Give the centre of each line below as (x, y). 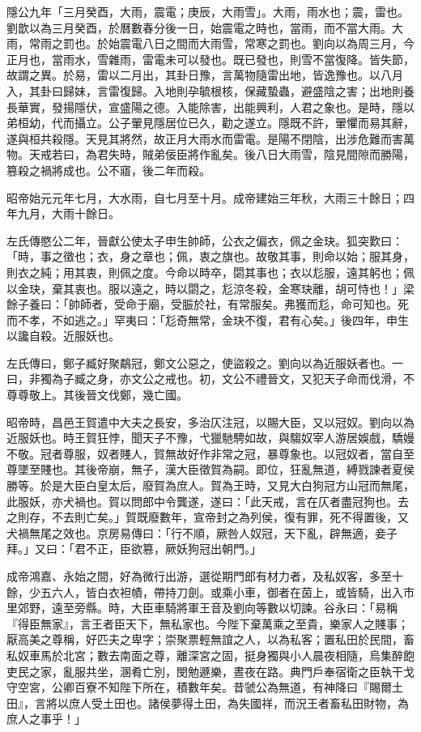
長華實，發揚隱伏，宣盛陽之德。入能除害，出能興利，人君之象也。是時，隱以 (210, 106)
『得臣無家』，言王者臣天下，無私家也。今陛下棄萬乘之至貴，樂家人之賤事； (208, 623)
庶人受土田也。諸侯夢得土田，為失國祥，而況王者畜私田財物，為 (238, 702)
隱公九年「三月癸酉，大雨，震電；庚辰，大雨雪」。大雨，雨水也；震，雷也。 (208, 11)
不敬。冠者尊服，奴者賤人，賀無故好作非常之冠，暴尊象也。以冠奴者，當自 (205, 453)
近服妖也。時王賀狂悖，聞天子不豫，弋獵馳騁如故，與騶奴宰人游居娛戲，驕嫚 (210, 438)
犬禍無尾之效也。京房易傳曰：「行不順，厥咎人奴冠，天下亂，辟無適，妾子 (202, 532)
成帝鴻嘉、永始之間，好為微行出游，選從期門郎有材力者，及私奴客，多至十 (205, 576)
